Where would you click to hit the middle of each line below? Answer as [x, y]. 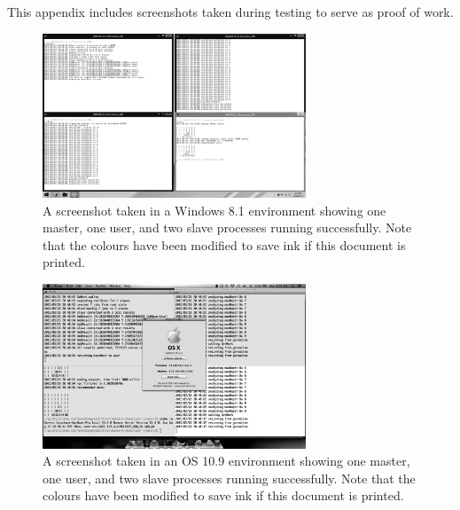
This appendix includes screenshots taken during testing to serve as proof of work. [230, 12]
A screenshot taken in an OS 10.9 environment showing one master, [226, 461]
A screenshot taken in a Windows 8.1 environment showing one [214, 210]
